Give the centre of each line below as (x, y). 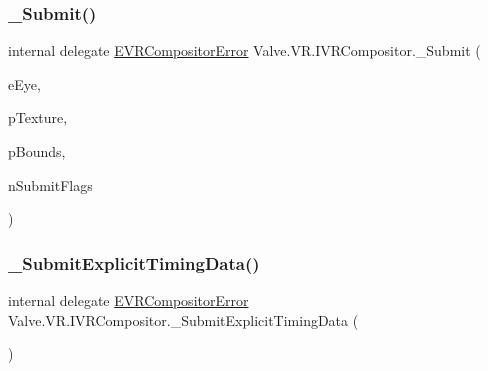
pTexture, (38, 117)
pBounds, (37, 151)
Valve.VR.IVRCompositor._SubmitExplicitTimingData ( (183, 319)
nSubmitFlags (50, 184)
